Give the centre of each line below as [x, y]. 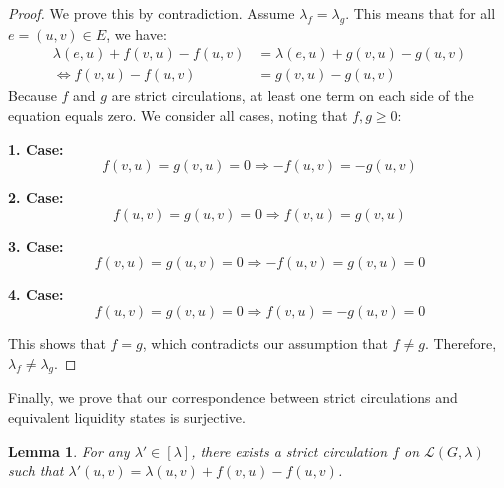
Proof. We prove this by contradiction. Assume [151, 13]
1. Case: [36, 148]
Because [32, 95]
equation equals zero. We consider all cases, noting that [178, 115]
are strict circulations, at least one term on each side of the [292, 95]
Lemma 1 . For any [69, 450]
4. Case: [36, 294]
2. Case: [36, 197]
